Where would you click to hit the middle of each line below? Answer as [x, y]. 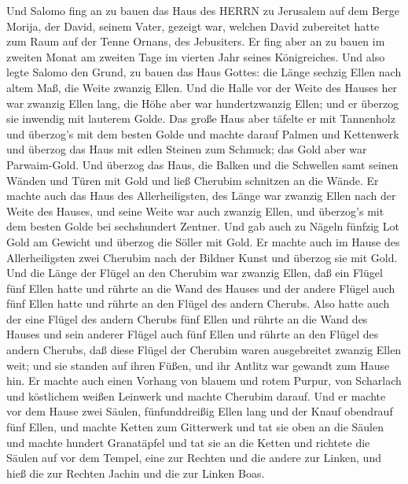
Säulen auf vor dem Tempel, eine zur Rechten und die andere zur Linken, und [194, 458]
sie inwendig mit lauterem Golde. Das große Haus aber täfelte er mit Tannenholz [201, 118]
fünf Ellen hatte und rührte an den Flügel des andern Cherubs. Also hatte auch [198, 303]
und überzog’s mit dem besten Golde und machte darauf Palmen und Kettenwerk [203, 133]
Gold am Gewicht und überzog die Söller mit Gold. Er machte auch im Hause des [203, 241]
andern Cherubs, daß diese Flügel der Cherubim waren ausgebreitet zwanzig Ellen [204, 350]
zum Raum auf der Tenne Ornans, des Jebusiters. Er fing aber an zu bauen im [196, 41]
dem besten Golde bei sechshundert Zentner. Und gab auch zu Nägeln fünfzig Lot [203, 226]
